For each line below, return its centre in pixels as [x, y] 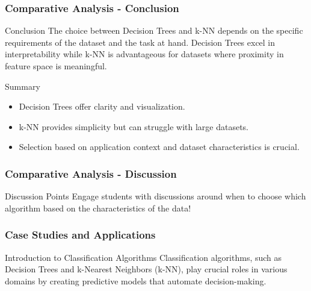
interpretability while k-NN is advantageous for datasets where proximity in [144, 54]
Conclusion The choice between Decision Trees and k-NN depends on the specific [154, 30]
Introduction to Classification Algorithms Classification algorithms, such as [143, 257]
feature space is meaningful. [56, 66]
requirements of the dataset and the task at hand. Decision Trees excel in [140, 42]
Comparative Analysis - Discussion [91, 173]
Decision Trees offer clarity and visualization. [102, 106]
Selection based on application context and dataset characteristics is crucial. [159, 147]
